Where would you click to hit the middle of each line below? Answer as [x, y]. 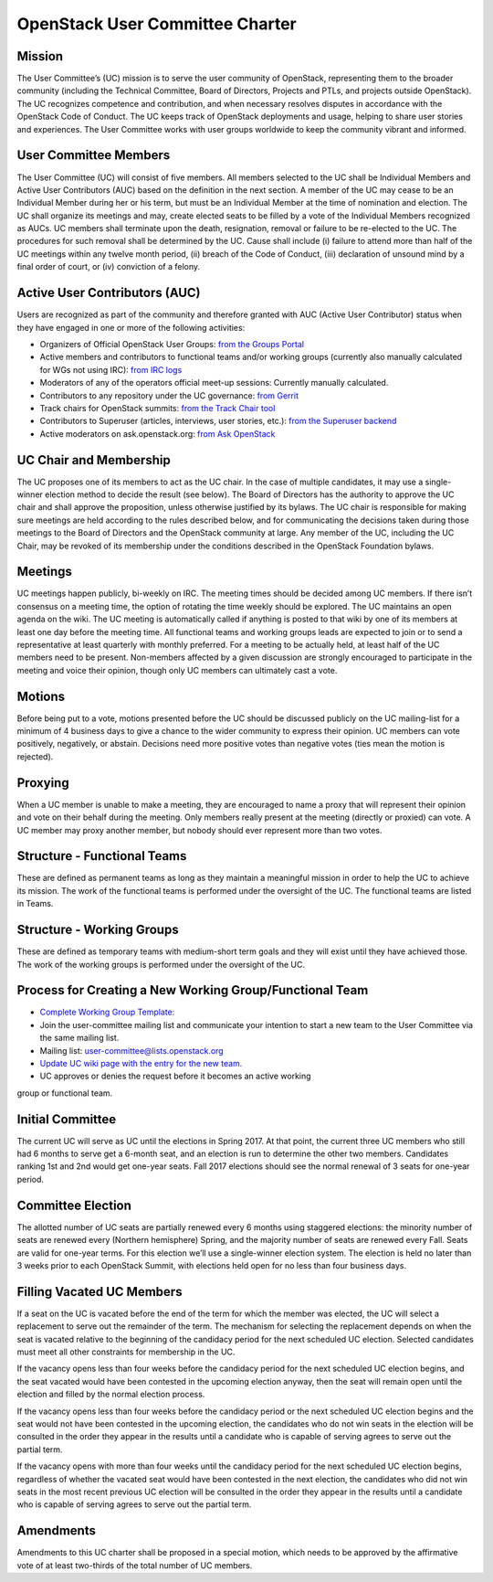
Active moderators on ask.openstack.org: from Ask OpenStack [157, 433]
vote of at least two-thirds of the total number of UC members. [135, 1565]
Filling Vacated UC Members [100, 1292]
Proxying [43, 783]
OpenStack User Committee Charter [157, 24]
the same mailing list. [79, 1038]
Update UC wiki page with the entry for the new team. [141, 1064]
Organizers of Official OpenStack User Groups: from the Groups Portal [172, 344]
